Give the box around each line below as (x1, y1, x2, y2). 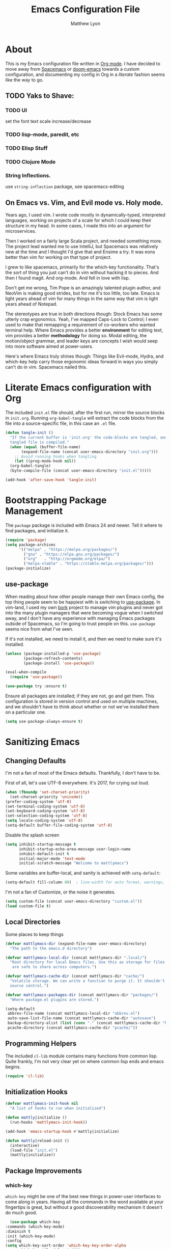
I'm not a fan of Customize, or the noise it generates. (5, 889, 116, 895)
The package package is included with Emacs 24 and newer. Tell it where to (5, 522, 163, 528)
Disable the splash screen (5, 832, 60, 838)
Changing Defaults (5, 756, 66, 765)
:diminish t (5, 1229, 31, 1234)
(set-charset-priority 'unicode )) (10, 794, 83, 799)
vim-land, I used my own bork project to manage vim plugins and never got (5, 604, 163, 610)
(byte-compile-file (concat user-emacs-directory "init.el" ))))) (10, 468, 152, 473)
